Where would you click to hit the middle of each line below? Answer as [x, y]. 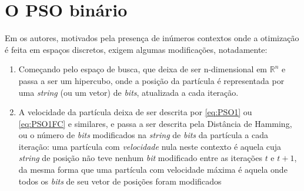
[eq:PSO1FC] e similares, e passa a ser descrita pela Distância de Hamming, [155, 123]
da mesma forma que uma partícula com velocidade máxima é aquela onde [153, 170]
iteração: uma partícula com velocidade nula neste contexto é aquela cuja [150, 146]
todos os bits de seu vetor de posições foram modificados [120, 181]
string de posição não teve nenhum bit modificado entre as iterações [140, 158]
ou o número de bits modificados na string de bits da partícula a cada [143, 135]
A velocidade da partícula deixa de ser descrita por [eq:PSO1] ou [135, 112]
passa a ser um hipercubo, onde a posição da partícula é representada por [151, 80]
